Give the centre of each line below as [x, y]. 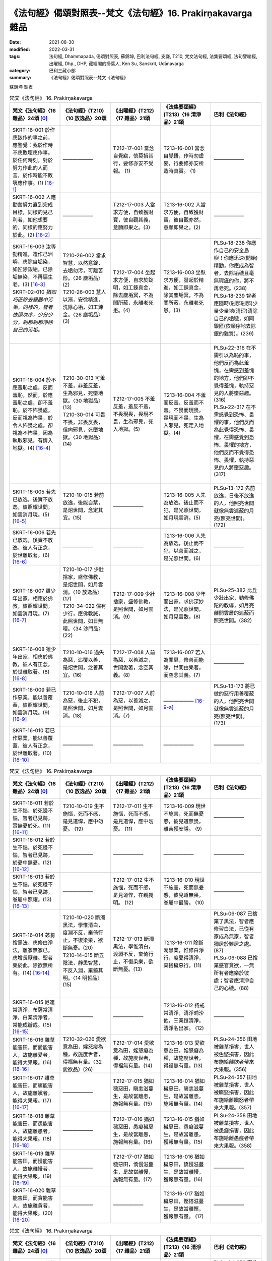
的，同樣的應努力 [32, 227]
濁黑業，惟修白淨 [184, 950]
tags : [15, 56]
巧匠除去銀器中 [30, 300]
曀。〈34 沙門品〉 [83, 629]
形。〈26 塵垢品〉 [83, 278]
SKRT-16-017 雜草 [33, 1078]
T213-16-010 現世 [184, 880]
